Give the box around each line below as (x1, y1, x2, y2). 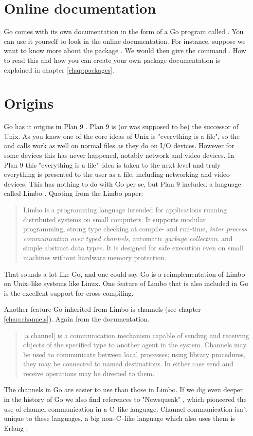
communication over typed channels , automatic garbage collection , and (23, 233, 233, 243)
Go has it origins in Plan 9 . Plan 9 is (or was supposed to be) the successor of (4, 121, 238, 132)
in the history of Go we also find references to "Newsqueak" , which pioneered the (4, 394, 247, 404)
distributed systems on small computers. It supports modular (23, 214, 206, 224)
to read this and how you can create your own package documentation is (4, 55, 220, 65)
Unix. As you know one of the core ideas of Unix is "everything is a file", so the (4, 131, 240, 141)
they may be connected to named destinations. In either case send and (23, 359, 234, 369)
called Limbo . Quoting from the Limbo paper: (4, 188, 143, 198)
